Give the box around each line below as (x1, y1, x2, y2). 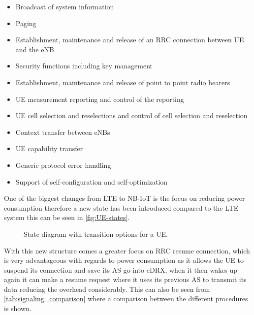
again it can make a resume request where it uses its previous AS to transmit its (4, 274, 247, 284)
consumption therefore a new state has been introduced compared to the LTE (4, 202, 239, 213)
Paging (15, 18, 36, 28)
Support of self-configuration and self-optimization (15, 176, 168, 187)
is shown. (4, 303, 32, 314)
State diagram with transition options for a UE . (24, 228, 168, 239)
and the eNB (15, 44, 54, 54)
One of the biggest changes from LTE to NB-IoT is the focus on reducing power (4, 193, 245, 203)
